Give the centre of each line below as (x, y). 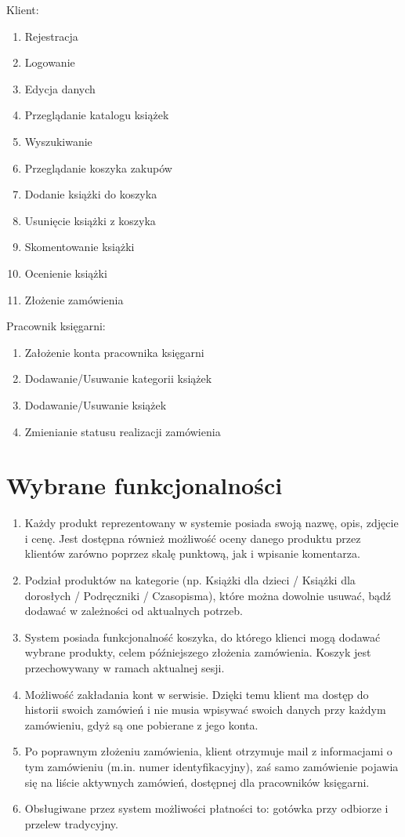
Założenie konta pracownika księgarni (114, 352)
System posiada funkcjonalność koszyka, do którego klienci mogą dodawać (202, 637)
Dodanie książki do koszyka (91, 194)
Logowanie (50, 62)
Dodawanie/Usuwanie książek (96, 404)
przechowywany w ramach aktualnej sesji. (125, 667)
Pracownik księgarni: (56, 326)
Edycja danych (60, 88)
